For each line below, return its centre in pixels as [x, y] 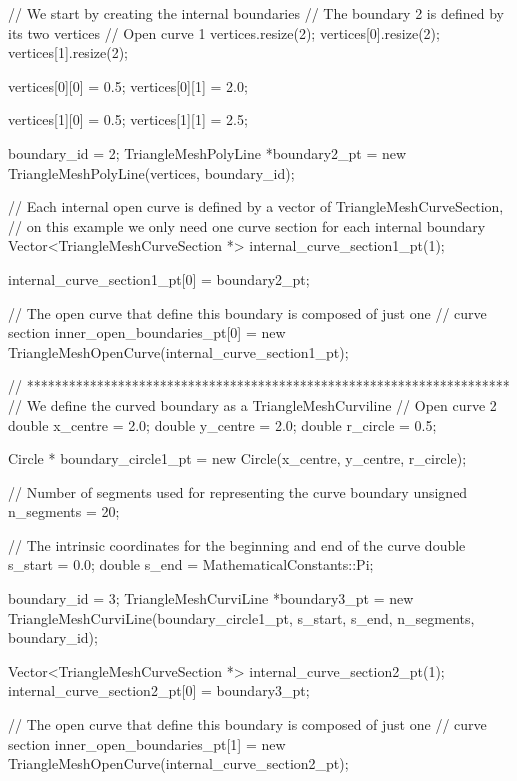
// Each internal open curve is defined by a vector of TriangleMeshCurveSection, [256, 206]
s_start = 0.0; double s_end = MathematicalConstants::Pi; [191, 564]
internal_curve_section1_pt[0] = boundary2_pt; [159, 278]
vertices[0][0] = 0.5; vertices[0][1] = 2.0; [128, 85]
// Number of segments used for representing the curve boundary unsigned [238, 491]
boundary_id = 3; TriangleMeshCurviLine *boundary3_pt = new [211, 598]
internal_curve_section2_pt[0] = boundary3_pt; [159, 690]
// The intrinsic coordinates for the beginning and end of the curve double [237, 544]
